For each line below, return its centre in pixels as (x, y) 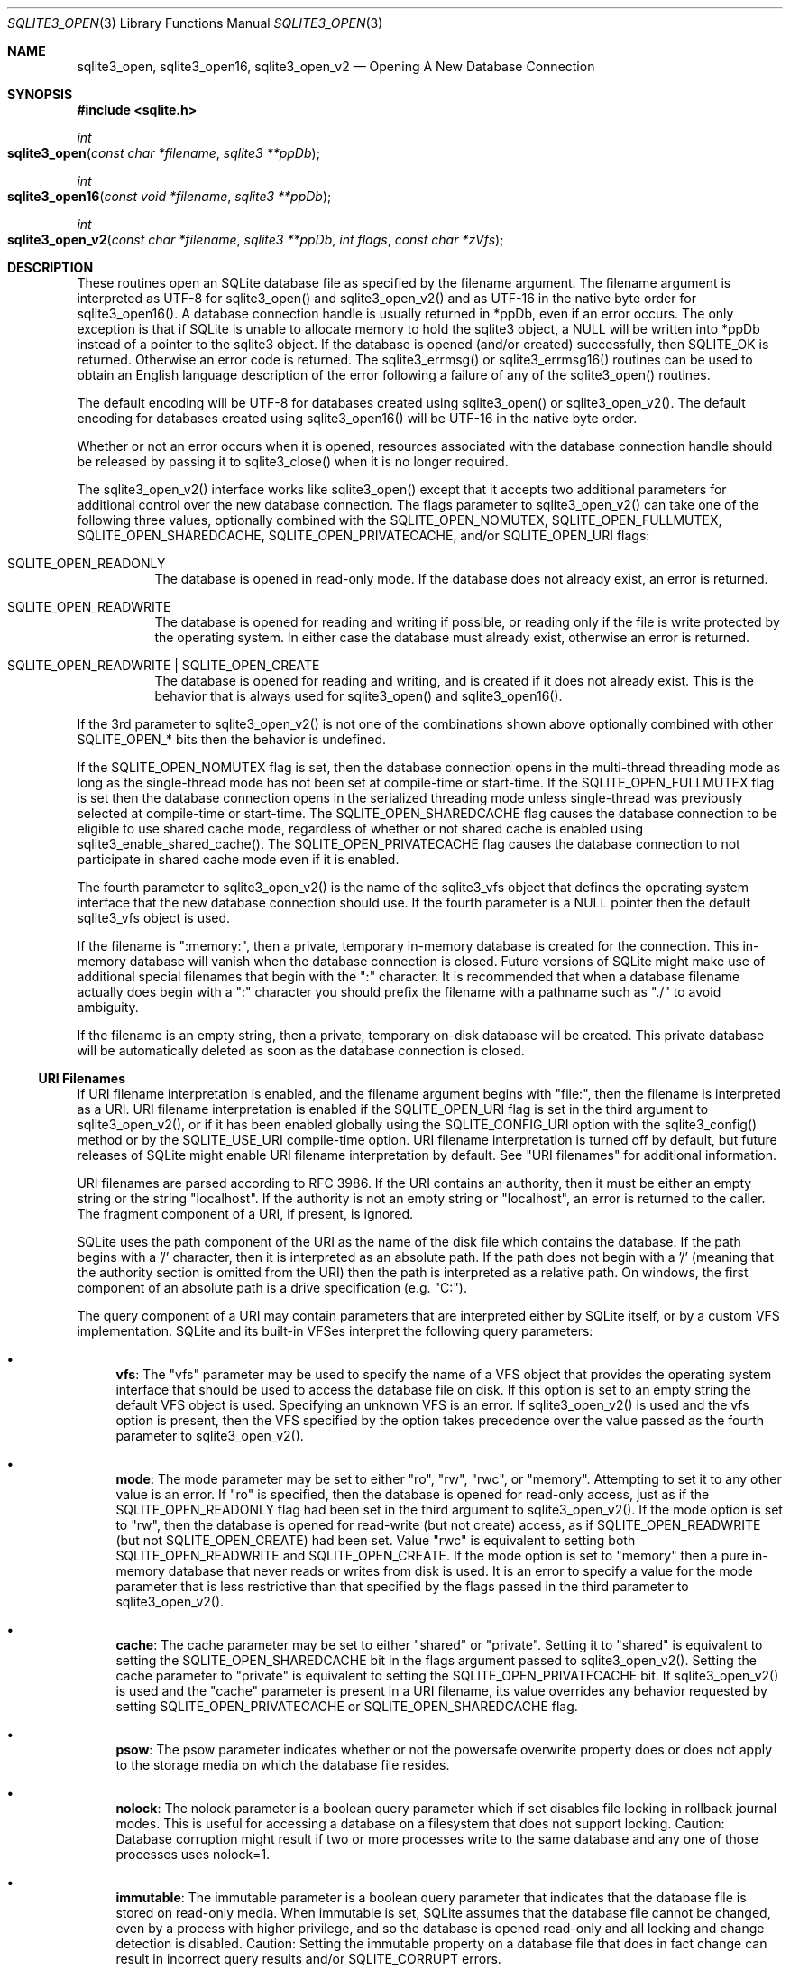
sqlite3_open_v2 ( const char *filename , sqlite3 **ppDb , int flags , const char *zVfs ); (256, 239)
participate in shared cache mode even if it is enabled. (238, 859)
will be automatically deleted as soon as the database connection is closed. (301, 1050)
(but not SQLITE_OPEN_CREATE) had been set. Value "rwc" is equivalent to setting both (376, 1540)
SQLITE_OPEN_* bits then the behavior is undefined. (232, 739)
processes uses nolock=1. (193, 1854)
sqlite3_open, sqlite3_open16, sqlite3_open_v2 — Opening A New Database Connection (336, 66)
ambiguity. (108, 1007)
